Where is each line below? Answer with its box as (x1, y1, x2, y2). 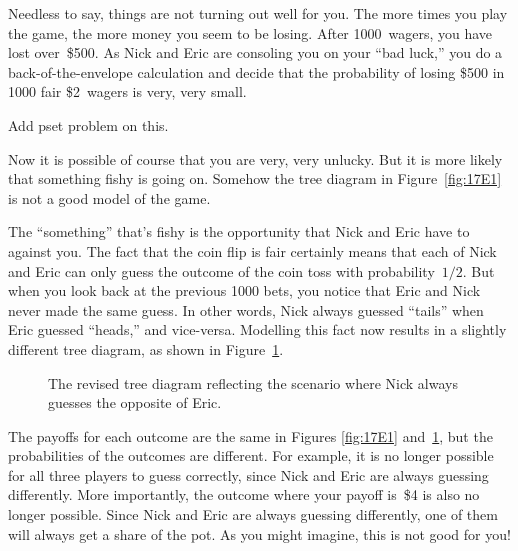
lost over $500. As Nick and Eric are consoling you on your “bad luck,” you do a (8, 42, 503, 63)
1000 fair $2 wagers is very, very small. (8, 81, 247, 102)
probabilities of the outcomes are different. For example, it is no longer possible (8, 445, 494, 466)
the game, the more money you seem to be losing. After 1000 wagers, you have (8, 22, 493, 43)
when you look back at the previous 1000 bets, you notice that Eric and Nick (8, 280, 481, 301)
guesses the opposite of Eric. (48, 392, 222, 413)
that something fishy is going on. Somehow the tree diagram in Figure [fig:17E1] (8, 168, 502, 189)
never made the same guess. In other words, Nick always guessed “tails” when (8, 299, 484, 320)
